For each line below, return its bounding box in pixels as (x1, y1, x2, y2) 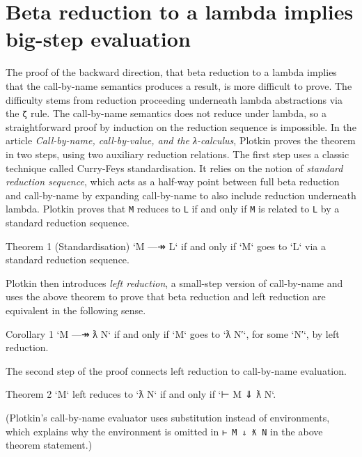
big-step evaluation (6, 24, 191, 53)
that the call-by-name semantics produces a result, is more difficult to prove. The (6, 78, 352, 93)
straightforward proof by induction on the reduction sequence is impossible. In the (6, 119, 356, 134)
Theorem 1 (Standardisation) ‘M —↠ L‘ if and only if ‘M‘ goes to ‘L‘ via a (6, 238, 326, 253)
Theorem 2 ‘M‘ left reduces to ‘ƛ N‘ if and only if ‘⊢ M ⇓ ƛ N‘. (6, 387, 276, 401)
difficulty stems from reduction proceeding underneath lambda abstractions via (6, 92, 343, 107)
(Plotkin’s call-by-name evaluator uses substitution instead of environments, (6, 410, 330, 424)
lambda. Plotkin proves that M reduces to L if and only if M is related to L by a (6, 201, 340, 216)
